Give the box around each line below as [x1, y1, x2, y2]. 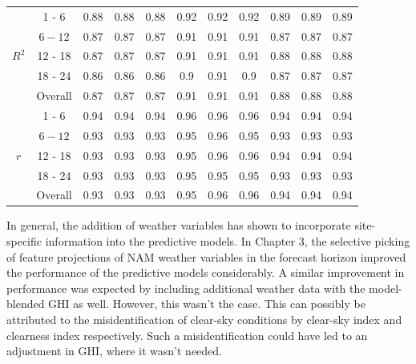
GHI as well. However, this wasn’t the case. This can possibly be [48, 295, 366, 312]
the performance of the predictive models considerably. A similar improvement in [6, 264, 405, 281]
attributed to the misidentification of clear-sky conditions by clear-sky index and [6, 311, 402, 327]
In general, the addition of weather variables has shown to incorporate [6, 217, 351, 234]
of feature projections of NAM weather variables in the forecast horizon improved [6, 248, 406, 265]
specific [6, 233, 42, 250]
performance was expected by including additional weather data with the [6, 279, 366, 296]
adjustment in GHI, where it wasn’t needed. [6, 342, 223, 359]
